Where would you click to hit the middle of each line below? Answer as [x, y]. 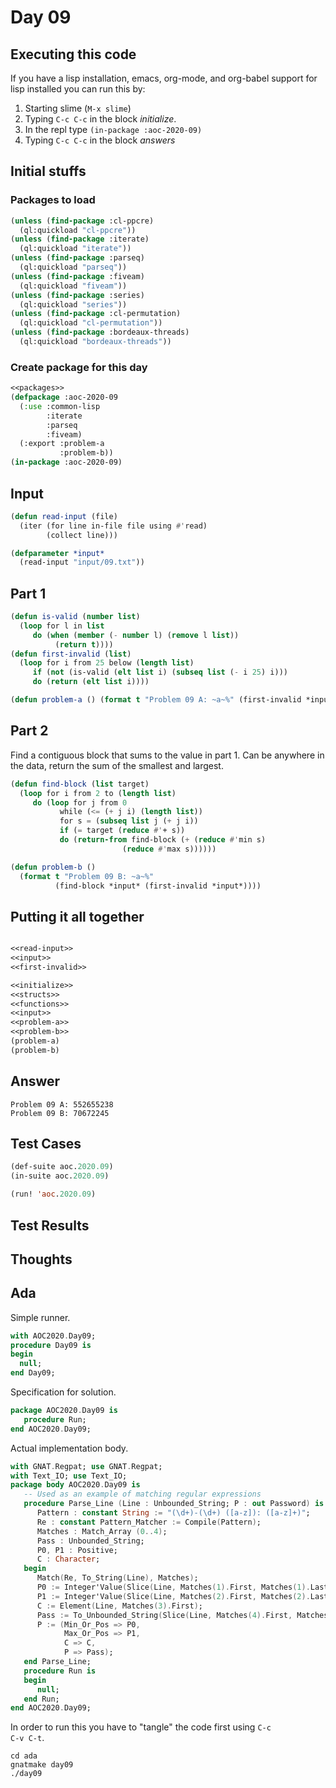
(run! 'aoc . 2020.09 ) [53, 1194]
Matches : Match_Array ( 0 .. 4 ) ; [102, 1531]
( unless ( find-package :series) [77, 295]
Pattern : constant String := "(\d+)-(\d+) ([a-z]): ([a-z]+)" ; [173, 1513]
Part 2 [29, 731]
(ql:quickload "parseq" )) [73, 267]
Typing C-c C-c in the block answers [100, 140]
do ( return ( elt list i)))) [91, 682]
